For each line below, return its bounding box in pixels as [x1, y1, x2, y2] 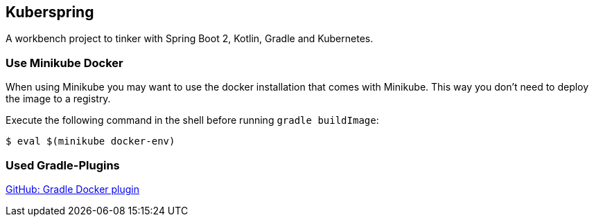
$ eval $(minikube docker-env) [6, 136, 175, 147]
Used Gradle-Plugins [6, 158, 120, 172]
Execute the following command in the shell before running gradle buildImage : [6, 114, 379, 127]
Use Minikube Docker [6, 55, 123, 70]
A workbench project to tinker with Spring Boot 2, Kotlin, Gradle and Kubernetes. [6, 33, 374, 45]
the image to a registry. [6, 93, 111, 105]
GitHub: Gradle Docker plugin [6, 183, 140, 195]
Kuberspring [6, 3, 94, 21]
